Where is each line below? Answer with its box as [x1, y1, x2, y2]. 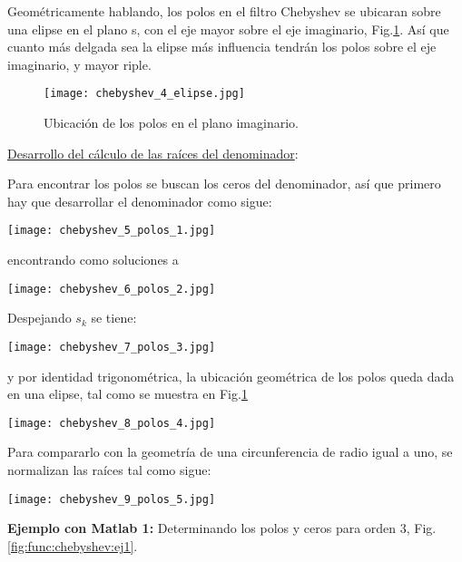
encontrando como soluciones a [7, 250, 179, 269]
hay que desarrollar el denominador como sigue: [7, 191, 272, 210]
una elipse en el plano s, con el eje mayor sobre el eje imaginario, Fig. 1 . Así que [7, 19, 449, 38]
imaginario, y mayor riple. [7, 54, 152, 73]
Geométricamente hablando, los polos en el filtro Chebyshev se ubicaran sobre [7, 2, 441, 20]
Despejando [7, 308, 72, 327]
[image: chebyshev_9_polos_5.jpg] [7, 492, 216, 506]
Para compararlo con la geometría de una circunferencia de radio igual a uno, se [7, 442, 453, 461]
